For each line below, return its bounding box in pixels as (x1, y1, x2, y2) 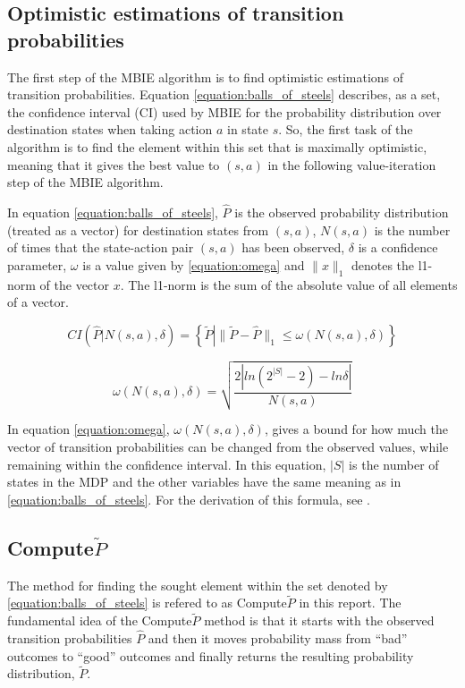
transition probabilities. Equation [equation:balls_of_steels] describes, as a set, (7, 85, 441, 104)
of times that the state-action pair (7, 238, 194, 257)
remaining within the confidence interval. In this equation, (7, 454, 326, 473)
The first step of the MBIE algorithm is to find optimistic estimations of (7, 67, 404, 86)
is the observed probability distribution (234, 202, 449, 221)
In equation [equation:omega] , (7, 420, 170, 438)
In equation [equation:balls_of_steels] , (7, 202, 218, 221)
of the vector (39, 275, 110, 293)
